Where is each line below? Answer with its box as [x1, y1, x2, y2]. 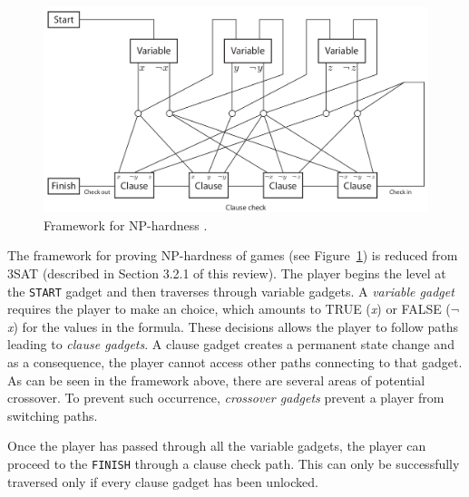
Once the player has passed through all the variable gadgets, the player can [7, 436, 426, 455]
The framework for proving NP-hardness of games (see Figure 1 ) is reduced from [7, 246, 458, 265]
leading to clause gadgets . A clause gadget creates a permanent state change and [7, 335, 454, 354]
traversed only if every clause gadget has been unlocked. [7, 472, 318, 491]
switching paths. [7, 405, 98, 424]
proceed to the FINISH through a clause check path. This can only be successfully [7, 453, 460, 473]
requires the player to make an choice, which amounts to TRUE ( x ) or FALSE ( [7, 299, 451, 318]
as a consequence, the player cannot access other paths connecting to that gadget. [7, 353, 463, 372]
